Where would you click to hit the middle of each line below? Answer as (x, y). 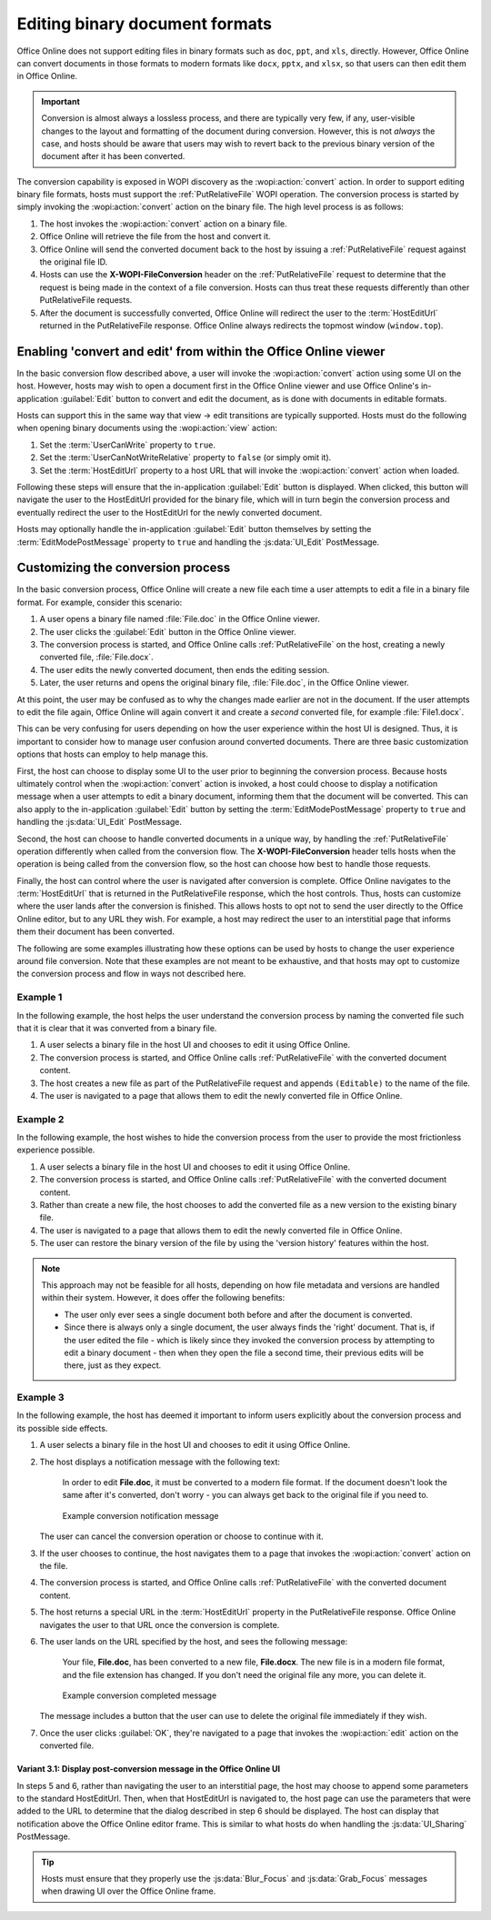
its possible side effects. (62, 1428)
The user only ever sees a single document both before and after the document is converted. (238, 1314)
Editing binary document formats (145, 24)
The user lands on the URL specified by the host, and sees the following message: (194, 1641)
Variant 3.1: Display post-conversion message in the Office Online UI (149, 1769)
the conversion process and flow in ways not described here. (131, 974)
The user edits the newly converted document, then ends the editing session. (185, 669)
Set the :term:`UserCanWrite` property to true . (128, 445)
